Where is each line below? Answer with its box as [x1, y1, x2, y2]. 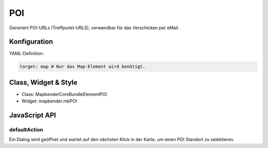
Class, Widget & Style [9, 78, 78, 87]
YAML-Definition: [9, 50, 44, 56]
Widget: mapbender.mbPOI [21, 98, 77, 104]
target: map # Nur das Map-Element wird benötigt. [19, 64, 146, 69]
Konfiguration [9, 38, 53, 46]
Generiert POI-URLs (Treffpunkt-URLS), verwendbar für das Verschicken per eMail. [9, 25, 180, 31]
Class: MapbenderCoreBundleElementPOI [21, 91, 107, 97]
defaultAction [9, 126, 43, 133]
